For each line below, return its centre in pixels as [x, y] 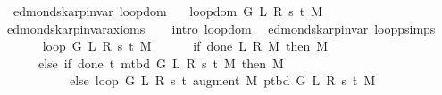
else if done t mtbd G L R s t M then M [161, 63]
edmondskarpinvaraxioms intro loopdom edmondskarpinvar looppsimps [221, 28]
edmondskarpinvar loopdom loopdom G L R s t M [168, 11]
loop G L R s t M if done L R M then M [185, 46]
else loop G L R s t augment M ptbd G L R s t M [222, 80]
